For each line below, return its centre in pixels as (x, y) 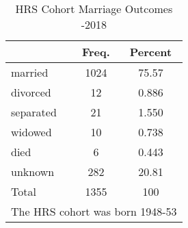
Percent (151, 52)
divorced (31, 92)
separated (34, 112)
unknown (33, 172)
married (30, 72)
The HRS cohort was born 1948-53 (94, 211)
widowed (31, 132)
